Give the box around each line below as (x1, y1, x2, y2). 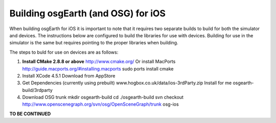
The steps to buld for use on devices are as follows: (9, 49, 119, 55)
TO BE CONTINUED (9, 110, 51, 117)
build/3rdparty (22, 87, 53, 93)
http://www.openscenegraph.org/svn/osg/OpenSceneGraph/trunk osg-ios (22, 101, 179, 107)
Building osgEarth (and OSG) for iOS (9, 8, 166, 19)
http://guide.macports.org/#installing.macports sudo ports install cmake (22, 65, 174, 71)
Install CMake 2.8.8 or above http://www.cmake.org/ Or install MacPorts (22, 59, 176, 65)
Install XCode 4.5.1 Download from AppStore (22, 72, 116, 79)
